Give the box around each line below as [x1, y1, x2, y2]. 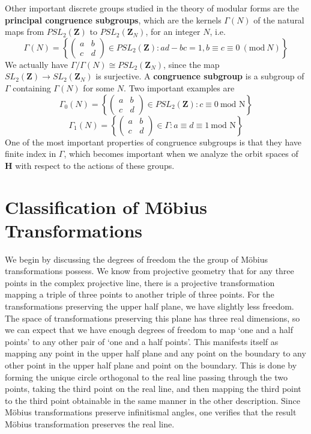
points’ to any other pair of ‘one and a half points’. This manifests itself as [5, 335, 279, 347]
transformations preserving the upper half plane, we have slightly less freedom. [5, 300, 294, 313]
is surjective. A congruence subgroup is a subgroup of [95, 70, 304, 82]
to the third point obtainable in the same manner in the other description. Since [5, 394, 300, 406]
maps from [5, 25, 44, 38]
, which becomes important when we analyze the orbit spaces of [64, 147, 298, 160]
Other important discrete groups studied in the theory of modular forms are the [5, 2, 299, 14]
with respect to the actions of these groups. [15, 159, 175, 171]
